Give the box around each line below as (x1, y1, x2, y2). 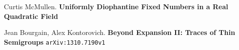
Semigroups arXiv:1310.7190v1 (4, 36, 105, 47)
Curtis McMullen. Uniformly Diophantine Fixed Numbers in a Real (4, 1, 228, 11)
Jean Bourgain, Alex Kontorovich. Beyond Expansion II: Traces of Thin (4, 27, 235, 37)
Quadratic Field (4, 11, 58, 21)
